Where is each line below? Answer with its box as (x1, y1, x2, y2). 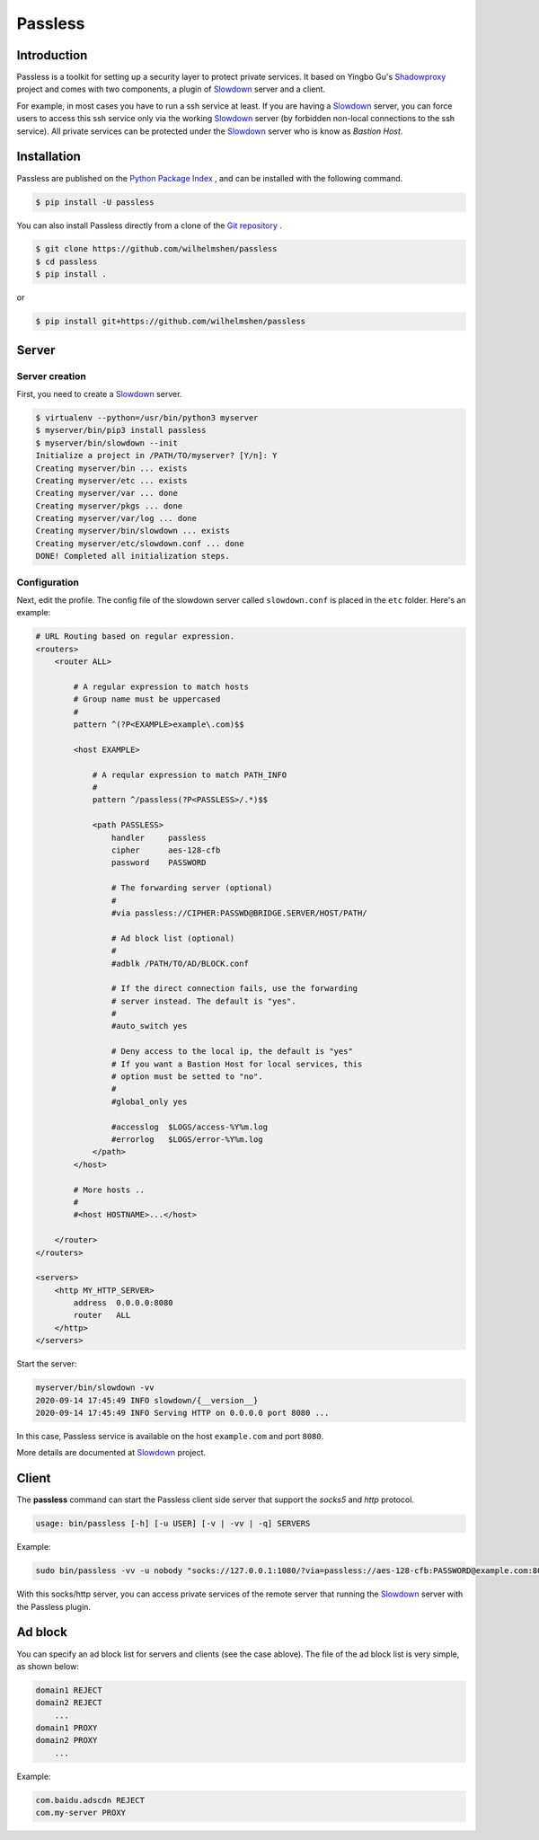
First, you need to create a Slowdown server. (16, 388, 182, 399)
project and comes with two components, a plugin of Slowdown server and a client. (16, 84, 326, 94)
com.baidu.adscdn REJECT (35, 1795, 146, 1805)
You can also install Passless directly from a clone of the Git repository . (16, 220, 283, 231)
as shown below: (16, 1660, 80, 1671)
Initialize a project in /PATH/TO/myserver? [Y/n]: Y (35, 450, 278, 461)
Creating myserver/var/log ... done (35, 513, 198, 524)
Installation (16, 149, 81, 164)
